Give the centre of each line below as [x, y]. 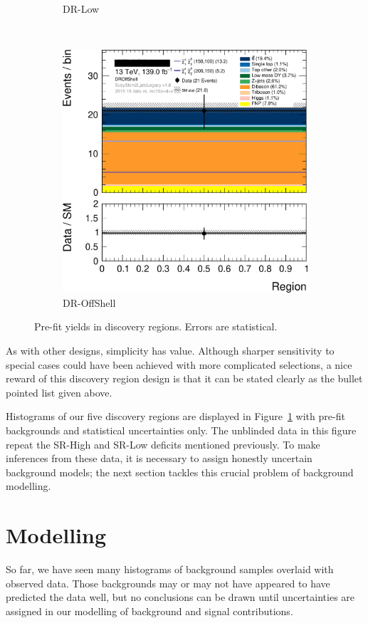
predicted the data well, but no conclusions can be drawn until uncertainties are [180, 597]
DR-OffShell [89, 302]
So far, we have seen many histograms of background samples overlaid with [170, 569]
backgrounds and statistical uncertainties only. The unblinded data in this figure [181, 430]
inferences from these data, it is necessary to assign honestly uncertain [159, 458]
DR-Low [81, 9]
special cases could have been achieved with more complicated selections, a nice [179, 364]
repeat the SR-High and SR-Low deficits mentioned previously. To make [163, 444]
